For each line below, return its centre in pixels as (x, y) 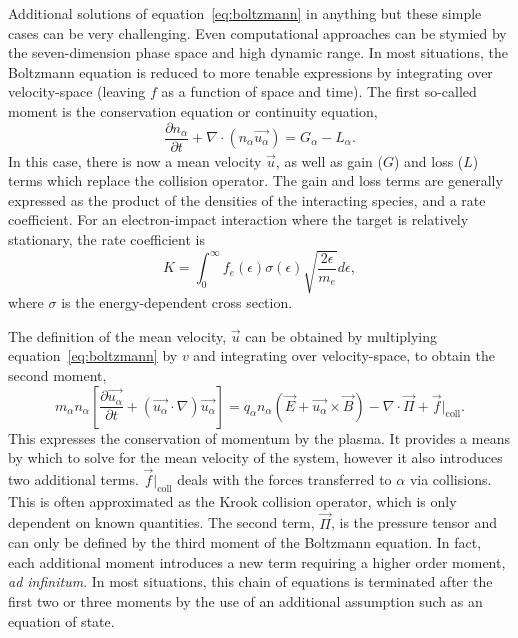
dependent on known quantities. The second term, (161, 522)
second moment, (57, 374)
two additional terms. (73, 478)
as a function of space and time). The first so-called (319, 91)
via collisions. (450, 478)
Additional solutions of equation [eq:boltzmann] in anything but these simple (245, 13)
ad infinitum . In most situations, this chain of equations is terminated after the (250, 581)
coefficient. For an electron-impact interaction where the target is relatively (238, 219)
